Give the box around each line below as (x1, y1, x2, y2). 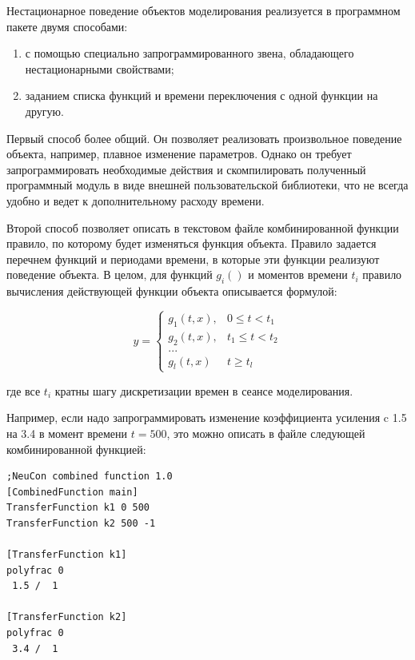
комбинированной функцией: (6, 440, 146, 457)
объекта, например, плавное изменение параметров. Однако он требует (6, 145, 352, 162)
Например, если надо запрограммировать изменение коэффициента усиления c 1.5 (6, 409, 407, 426)
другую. (25, 102, 64, 119)
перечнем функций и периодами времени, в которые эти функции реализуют (6, 250, 380, 267)
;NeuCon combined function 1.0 (6, 471, 173, 483)
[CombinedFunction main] (6, 486, 138, 498)
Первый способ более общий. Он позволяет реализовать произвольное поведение (6, 129, 402, 146)
